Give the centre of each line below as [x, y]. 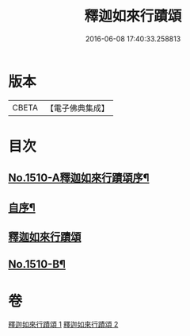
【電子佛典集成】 [77, 108]
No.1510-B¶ [37, 264]
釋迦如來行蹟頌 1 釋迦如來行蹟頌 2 [63, 324]
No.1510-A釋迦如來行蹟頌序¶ [79, 178]
